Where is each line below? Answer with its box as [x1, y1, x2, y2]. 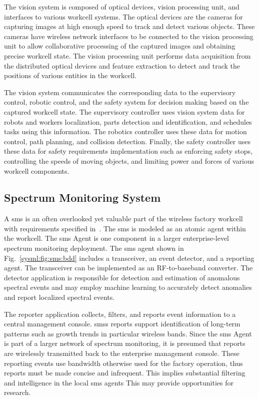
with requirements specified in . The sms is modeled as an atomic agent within [4, 223, 246, 233]
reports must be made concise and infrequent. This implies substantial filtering [4, 367, 245, 378]
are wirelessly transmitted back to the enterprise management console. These [4, 348, 239, 358]
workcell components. [4, 165, 69, 176]
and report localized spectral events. [4, 292, 115, 302]
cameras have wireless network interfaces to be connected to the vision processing [4, 31, 253, 41]
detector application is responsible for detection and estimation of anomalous [4, 272, 240, 282]
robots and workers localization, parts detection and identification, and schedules [4, 116, 252, 127]
